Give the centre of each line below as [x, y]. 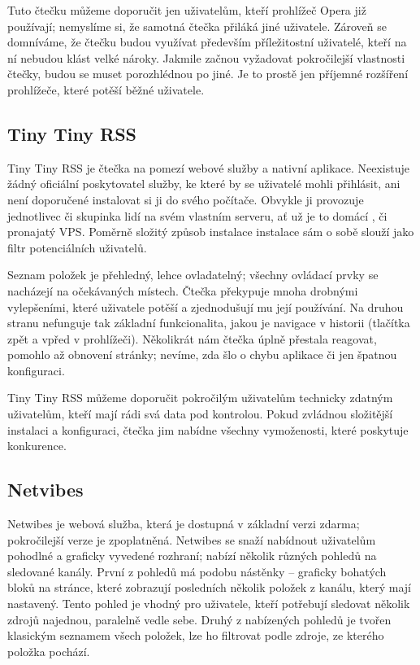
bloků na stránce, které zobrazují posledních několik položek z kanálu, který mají [209, 587]
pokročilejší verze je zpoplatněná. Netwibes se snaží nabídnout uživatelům [192, 539]
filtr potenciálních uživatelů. [77, 247]
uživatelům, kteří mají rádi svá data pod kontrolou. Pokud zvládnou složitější [200, 414]
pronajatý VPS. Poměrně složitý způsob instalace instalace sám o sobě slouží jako [211, 232]
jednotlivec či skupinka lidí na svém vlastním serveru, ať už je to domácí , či [197, 215]
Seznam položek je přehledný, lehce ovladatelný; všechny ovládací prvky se [193, 275]
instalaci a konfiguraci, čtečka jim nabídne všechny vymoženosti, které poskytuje [208, 429]
